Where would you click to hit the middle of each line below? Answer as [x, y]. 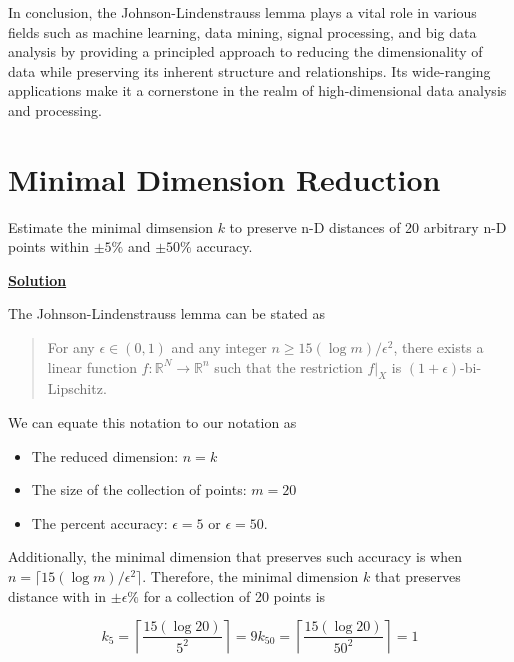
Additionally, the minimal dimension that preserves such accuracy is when [235, 556]
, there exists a [438, 347]
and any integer [219, 347]
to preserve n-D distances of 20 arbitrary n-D [368, 226]
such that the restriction [288, 366]
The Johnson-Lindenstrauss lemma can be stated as [167, 313]
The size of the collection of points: [139, 489]
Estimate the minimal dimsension [110, 226]
